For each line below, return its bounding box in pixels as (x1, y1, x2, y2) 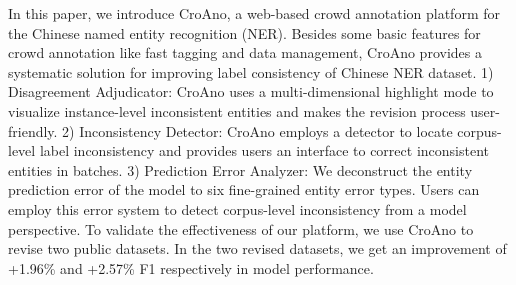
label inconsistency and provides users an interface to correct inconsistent (39, 140, 489, 161)
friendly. (8, 120, 58, 141)
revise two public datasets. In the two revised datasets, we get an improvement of (8, 238, 507, 259)
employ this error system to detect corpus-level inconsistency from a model (8, 198, 467, 219)
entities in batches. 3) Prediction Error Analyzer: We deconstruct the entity (8, 159, 473, 180)
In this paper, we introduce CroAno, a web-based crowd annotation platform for (8, 3, 500, 23)
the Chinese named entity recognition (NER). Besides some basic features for (8, 22, 481, 43)
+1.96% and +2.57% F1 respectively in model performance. (8, 257, 374, 278)
